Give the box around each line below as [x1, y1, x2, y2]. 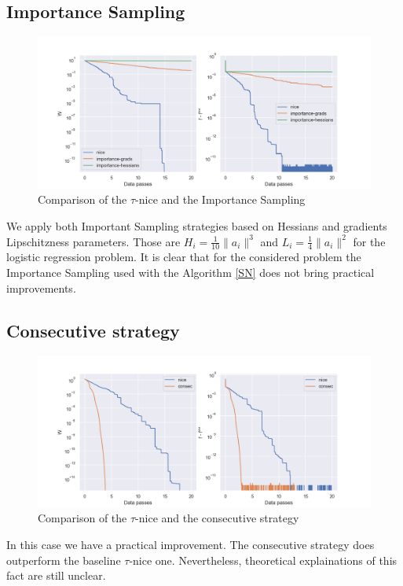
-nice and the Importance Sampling [135, 191, 306, 208]
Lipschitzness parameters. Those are [6, 233, 181, 249]
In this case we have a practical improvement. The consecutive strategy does [6, 536, 375, 553]
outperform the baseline [6, 551, 121, 568]
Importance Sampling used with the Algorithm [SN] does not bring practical [6, 264, 375, 280]
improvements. [6, 279, 76, 296]
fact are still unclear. [6, 567, 106, 584]
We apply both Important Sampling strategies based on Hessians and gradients [6, 217, 387, 234]
